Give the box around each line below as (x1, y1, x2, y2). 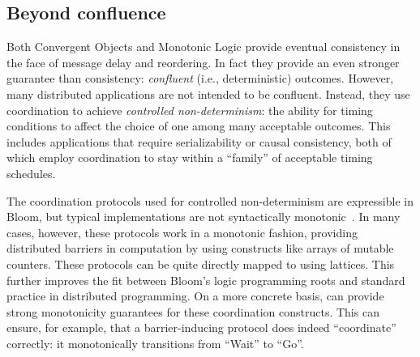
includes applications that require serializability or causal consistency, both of (6, 133, 392, 150)
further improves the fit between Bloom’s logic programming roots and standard (6, 271, 405, 288)
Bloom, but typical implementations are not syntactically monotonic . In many (6, 208, 401, 225)
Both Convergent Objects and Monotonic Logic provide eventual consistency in (6, 38, 401, 55)
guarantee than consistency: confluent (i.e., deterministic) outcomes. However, (6, 70, 394, 87)
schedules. (6, 164, 56, 181)
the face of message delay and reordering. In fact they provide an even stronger (6, 53, 400, 70)
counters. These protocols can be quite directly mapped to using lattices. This (6, 255, 395, 272)
